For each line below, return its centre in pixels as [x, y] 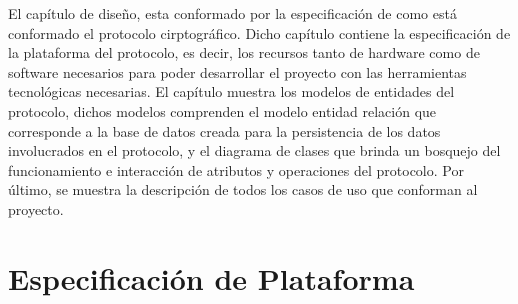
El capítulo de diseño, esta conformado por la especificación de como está [232, 13]
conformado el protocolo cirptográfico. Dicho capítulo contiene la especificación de [259, 32]
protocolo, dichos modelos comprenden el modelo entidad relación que [222, 110]
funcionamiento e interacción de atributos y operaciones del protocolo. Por [236, 169]
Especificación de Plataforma [211, 277]
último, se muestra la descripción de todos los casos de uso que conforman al [243, 189]
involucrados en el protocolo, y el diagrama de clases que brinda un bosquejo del [254, 150]
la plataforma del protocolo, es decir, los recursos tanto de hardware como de [244, 52]
